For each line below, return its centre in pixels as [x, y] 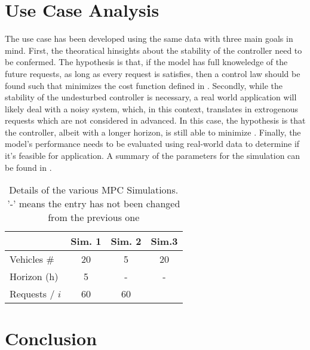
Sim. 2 [126, 241]
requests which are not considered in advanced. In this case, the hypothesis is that [155, 120]
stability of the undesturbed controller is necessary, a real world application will [151, 97]
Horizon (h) [34, 277]
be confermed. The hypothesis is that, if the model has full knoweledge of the [146, 62]
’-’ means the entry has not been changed [94, 204]
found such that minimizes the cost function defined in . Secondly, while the [144, 85]
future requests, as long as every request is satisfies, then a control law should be [153, 73]
